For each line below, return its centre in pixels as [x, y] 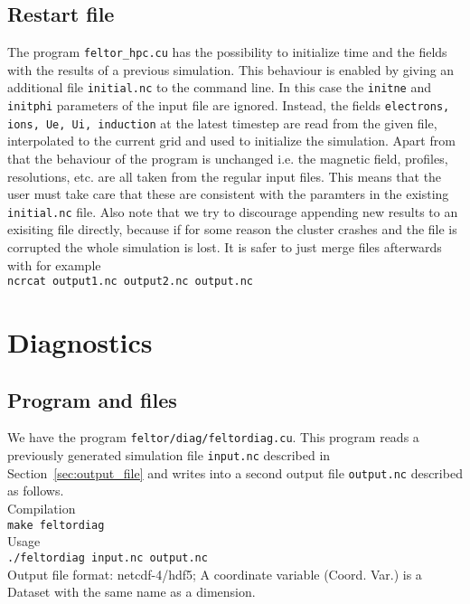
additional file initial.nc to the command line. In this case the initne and [219, 87]
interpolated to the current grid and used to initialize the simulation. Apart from [231, 141]
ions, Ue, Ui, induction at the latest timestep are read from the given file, [222, 123]
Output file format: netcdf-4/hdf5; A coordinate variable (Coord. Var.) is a [215, 574]
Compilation [42, 509]
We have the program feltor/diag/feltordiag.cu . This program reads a [213, 437]
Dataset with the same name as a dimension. [132, 592]
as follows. [36, 491]
